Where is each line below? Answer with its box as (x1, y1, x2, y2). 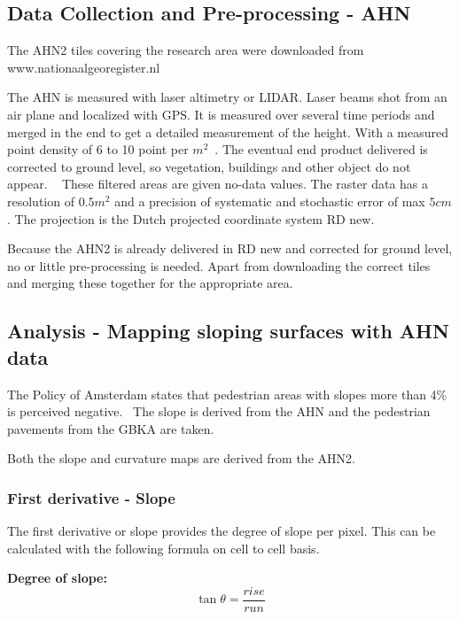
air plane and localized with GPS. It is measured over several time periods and (7, 104, 435, 123)
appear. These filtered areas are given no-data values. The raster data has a (7, 174, 429, 193)
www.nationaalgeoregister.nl (7, 58, 160, 76)
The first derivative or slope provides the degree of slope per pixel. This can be (7, 522, 436, 540)
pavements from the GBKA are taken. (7, 419, 214, 437)
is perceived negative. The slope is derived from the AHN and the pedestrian (7, 402, 431, 421)
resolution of (7, 191, 74, 210)
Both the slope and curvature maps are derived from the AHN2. (7, 449, 355, 468)
